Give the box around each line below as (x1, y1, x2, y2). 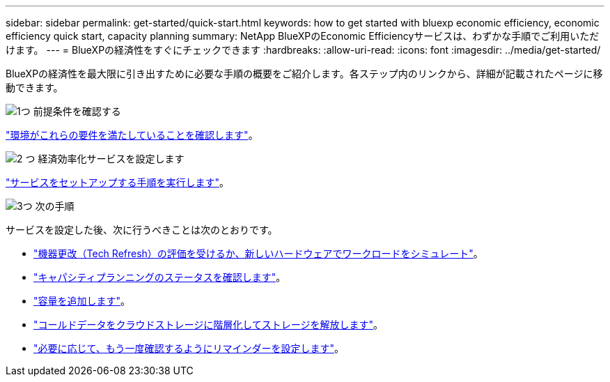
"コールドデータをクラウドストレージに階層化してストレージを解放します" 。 (33, 319, 384, 330)
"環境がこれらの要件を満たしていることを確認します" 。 (6, 129, 258, 141)
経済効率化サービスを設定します (38, 153, 185, 165)
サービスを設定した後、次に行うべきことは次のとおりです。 (6, 224, 278, 236)
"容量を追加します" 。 (33, 295, 131, 307)
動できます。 (6, 82, 63, 93)
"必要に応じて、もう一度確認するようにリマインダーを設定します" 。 (33, 342, 344, 354)
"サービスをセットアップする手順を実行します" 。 (6, 176, 230, 188)
